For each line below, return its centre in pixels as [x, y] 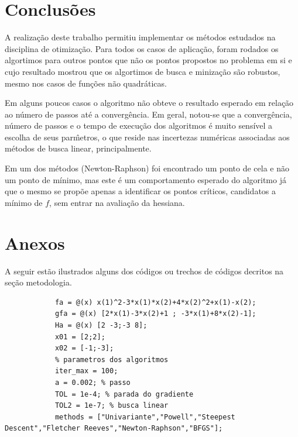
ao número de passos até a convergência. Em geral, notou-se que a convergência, [148, 114]
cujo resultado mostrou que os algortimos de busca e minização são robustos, [143, 71]
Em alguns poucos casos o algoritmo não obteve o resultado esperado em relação [149, 103]
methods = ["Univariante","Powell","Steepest [145, 417]
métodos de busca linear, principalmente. [78, 148]
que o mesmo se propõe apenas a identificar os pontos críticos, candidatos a [141, 191]
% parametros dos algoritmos [112, 359]
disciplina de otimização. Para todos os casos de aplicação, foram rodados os [142, 48]
